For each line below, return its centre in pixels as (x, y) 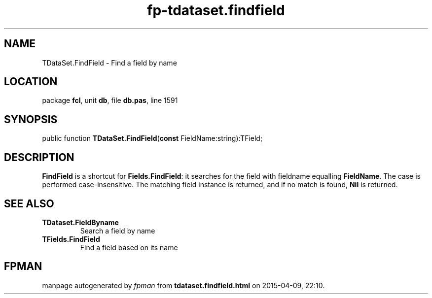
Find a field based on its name (129, 247)
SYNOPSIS (31, 119)
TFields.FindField (71, 239)
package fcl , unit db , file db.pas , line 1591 (110, 100)
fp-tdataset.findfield (216, 10)
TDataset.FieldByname (80, 222)
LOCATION (31, 82)
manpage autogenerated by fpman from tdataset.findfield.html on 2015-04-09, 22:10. (183, 285)
